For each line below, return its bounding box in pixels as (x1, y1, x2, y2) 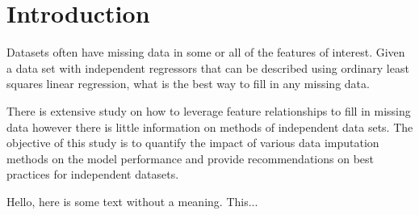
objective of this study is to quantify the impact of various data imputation (6, 134, 379, 151)
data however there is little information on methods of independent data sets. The (6, 118, 413, 135)
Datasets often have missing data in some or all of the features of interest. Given (6, 44, 405, 61)
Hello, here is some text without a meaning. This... (6, 192, 258, 209)
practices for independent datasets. (6, 166, 179, 183)
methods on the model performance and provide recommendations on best (6, 150, 374, 167)
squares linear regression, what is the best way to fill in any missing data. (6, 75, 370, 92)
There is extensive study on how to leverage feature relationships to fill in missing (6, 102, 411, 119)
